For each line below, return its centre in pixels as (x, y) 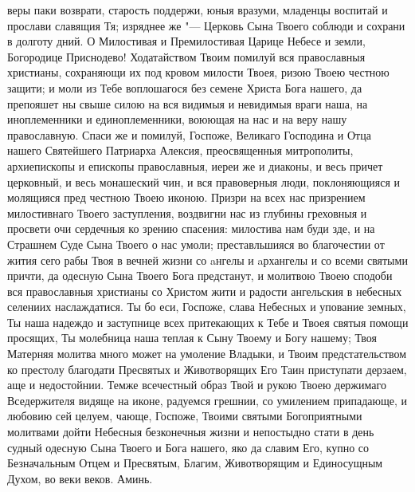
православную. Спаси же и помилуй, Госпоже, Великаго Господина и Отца (189, 134)
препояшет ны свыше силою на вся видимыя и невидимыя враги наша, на (188, 103)
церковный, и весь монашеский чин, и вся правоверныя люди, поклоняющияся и (204, 181)
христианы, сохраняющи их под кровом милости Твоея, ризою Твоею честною (198, 72)
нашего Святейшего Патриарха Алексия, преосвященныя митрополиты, (180, 150)
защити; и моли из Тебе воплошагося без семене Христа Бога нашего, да (185, 87)
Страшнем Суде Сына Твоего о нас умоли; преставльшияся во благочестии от (196, 244)
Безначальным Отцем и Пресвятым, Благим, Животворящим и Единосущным (195, 463)
